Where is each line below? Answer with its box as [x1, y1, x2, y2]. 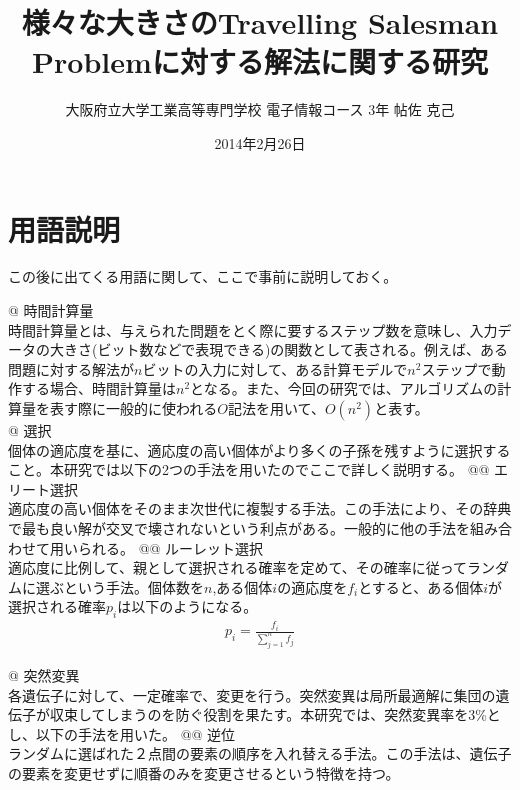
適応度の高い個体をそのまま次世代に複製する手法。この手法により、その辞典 [8, 498, 512, 519]
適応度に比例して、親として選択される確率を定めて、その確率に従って [8, 557, 468, 578]
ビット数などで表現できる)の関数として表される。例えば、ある [97, 339, 508, 360]
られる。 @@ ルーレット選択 [77, 537, 264, 558]
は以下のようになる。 [117, 596, 258, 617]
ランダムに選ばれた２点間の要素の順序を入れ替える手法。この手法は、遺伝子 [8, 743, 512, 764]
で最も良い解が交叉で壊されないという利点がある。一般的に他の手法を [8, 517, 470, 538]
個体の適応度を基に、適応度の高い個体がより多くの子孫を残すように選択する [8, 439, 511, 460]
